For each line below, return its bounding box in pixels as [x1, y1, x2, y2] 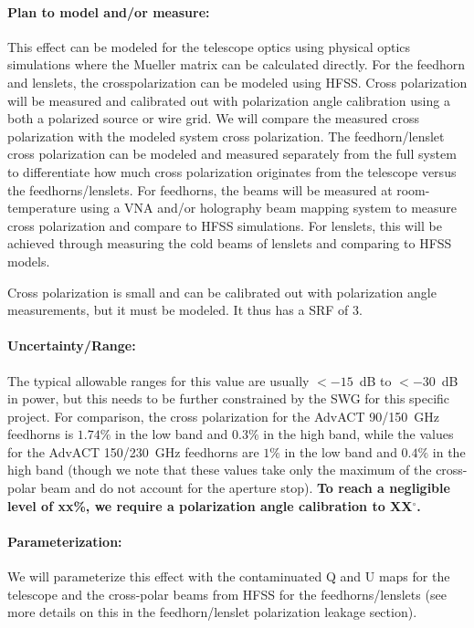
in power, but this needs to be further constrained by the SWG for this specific [7, 389, 450, 408]
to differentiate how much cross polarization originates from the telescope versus [7, 162, 457, 181]
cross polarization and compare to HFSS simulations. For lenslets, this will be [7, 215, 442, 235]
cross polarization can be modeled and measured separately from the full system [7, 144, 457, 163]
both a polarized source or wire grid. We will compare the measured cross [7, 109, 419, 128]
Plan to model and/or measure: [7, 2, 210, 21]
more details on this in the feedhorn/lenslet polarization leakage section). [7, 602, 417, 622]
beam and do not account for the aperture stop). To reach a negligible [40, 478, 450, 497]
